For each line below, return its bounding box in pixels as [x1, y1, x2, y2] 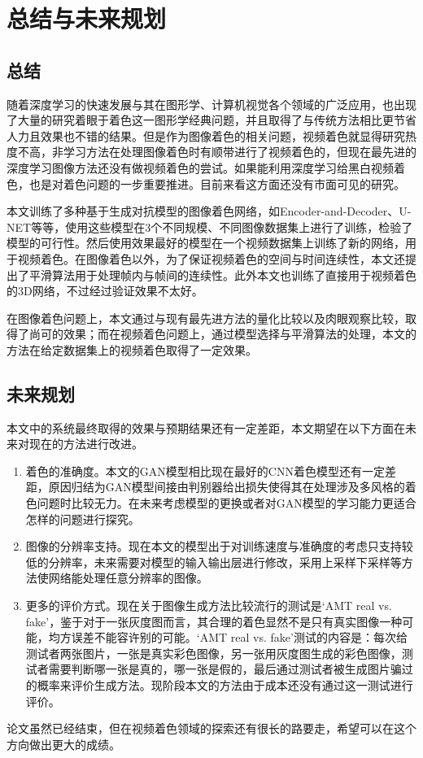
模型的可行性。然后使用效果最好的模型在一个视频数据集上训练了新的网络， [7, 234, 405, 251]
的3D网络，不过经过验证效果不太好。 [7, 282, 203, 299]
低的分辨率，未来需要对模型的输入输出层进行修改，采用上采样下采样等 [25, 553, 402, 570]
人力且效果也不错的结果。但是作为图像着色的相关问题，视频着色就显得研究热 [7, 127, 416, 144]
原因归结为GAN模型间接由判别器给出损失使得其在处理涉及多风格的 [48, 478, 405, 495]
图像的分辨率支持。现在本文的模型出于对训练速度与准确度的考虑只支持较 [25, 538, 413, 555]
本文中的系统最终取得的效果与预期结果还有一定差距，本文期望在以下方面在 [7, 419, 405, 436]
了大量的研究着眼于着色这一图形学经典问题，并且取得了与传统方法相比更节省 [7, 111, 416, 129]
